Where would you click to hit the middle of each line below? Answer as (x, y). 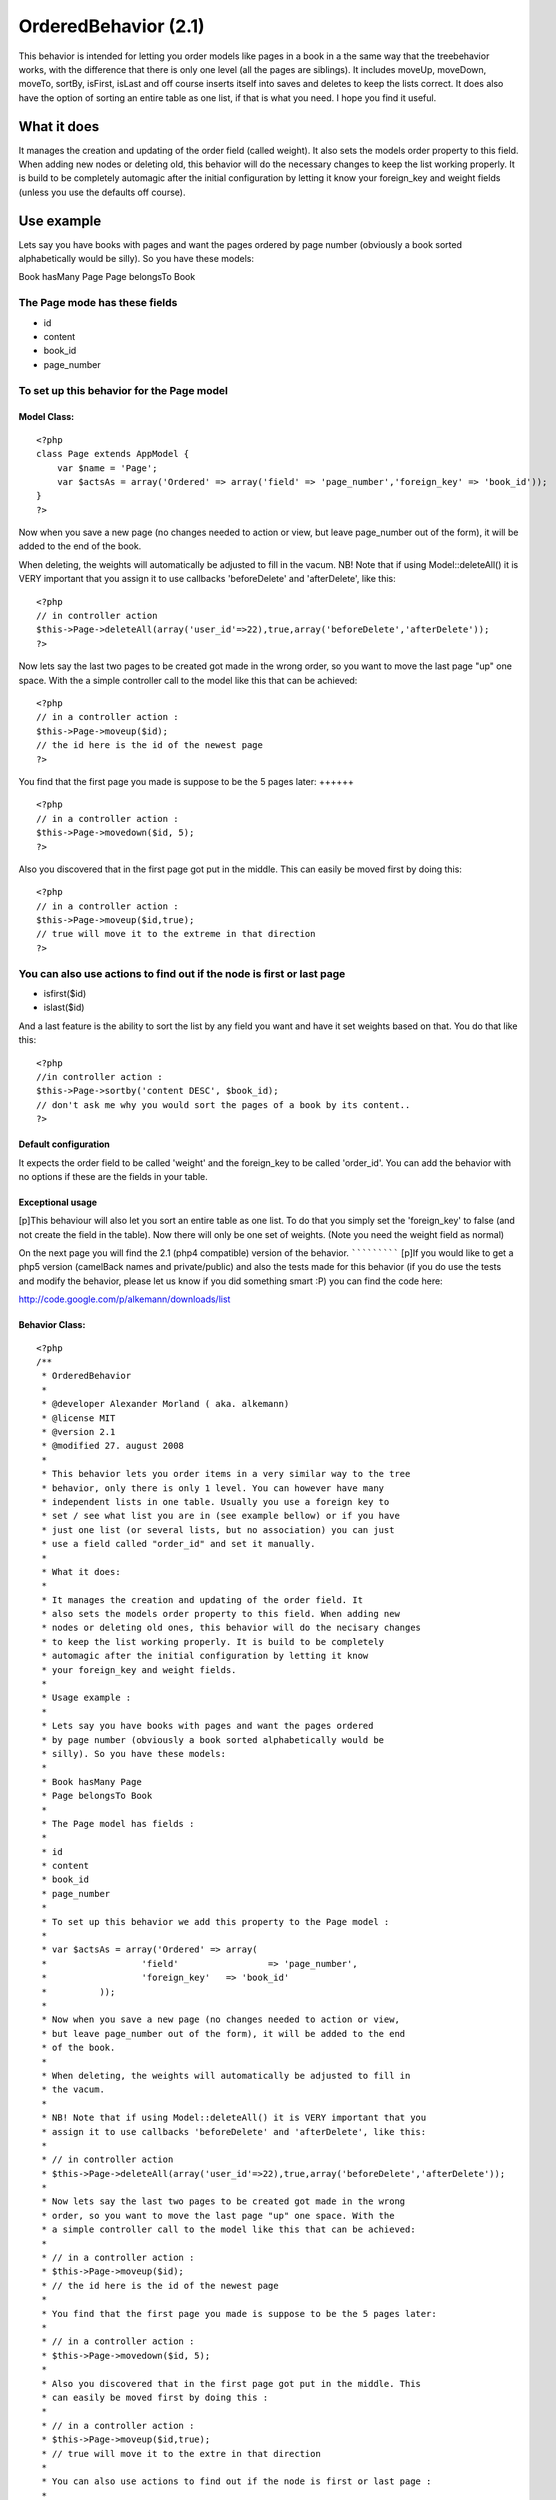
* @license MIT (78, 1418)
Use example (60, 220)
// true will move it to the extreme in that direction (176, 934)
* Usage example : (86, 1698)
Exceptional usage (58, 1202)
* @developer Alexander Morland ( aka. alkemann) (165, 1404)
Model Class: (46, 417)
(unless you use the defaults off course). (102, 192)
